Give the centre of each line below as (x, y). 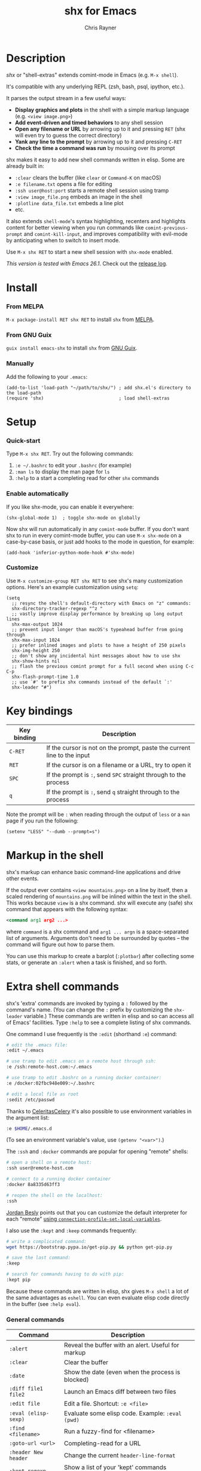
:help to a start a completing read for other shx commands (87, 478)
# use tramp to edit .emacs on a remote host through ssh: (81, 1061)
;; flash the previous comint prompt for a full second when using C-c (103, 666)
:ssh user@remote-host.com (40, 1168)
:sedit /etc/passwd (31, 1100)
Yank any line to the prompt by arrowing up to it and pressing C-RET (98, 142)
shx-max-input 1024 (36, 640)
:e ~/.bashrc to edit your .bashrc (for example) (73, 466)
